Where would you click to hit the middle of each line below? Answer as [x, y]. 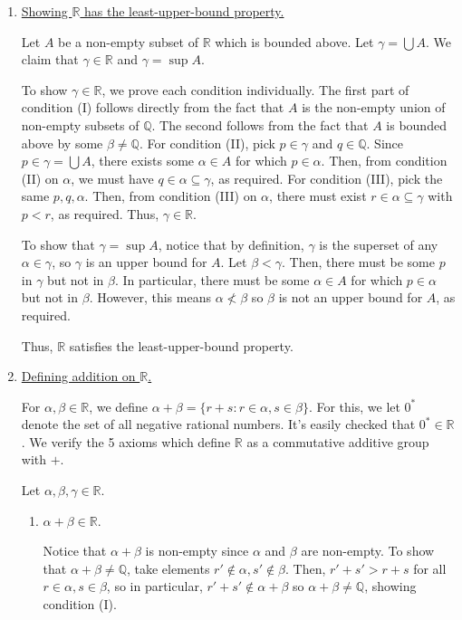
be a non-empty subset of [128, 41]
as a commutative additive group [338, 441]
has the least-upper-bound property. [184, 11]
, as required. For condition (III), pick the [327, 178]
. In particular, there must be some [212, 279]
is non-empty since [197, 551]
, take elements [168, 568]
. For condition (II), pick [207, 143]
